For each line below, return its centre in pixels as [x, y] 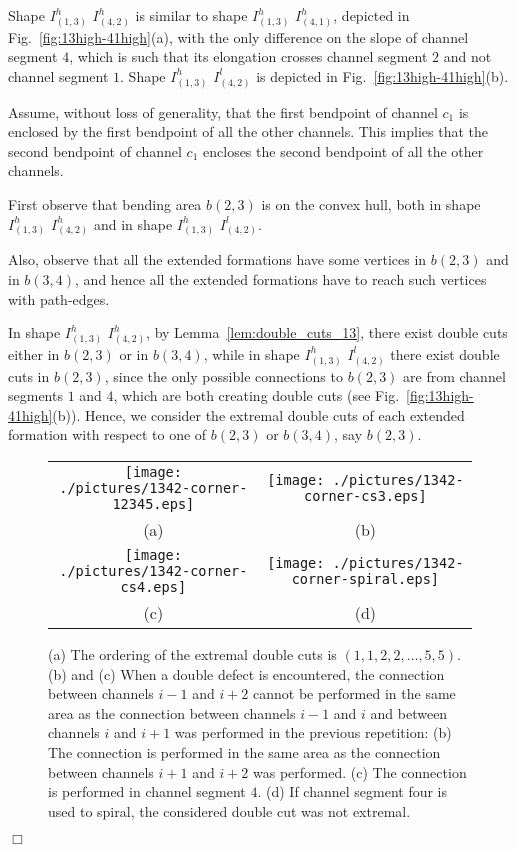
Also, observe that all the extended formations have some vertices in [217, 259]
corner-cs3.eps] [365, 495]
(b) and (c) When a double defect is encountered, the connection [246, 673]
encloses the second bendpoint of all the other [343, 150]
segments [35, 395]
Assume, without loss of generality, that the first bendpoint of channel [223, 111]
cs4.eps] [153, 586]
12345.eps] [153, 503]
